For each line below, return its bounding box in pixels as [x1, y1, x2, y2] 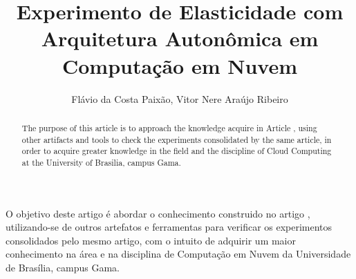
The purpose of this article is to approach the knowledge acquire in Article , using [21, 122, 317, 133]
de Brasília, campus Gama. [6, 260, 120, 274]
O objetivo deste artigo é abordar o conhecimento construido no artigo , [6, 206, 310, 220]
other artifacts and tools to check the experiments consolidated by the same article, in [21, 133, 332, 145]
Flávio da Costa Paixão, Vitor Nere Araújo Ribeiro [71, 91, 288, 106]
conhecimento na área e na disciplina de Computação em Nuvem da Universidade [6, 247, 351, 261]
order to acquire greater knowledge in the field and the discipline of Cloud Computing [21, 145, 332, 157]
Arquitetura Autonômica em [41, 24, 319, 52]
